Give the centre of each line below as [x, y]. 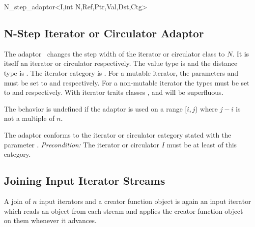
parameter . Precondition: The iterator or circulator [82, 144]
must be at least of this [202, 144]
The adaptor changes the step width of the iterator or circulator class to [114, 53]
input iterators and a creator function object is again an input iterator [145, 201]
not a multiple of [29, 118]
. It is [241, 53]
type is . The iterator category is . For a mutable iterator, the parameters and [121, 72]
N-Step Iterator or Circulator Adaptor [104, 33]
